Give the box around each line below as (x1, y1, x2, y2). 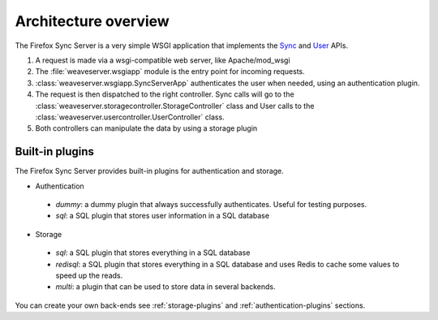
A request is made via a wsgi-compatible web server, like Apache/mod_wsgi (35, 55, 291, 65)
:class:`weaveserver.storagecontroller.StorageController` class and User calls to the (35, 101, 315, 110)
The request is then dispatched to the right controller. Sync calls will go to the (35, 89, 295, 99)
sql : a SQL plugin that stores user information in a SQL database (55, 211, 270, 221)
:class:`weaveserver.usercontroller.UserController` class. (35, 112, 225, 122)
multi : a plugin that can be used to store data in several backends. (55, 282, 276, 292)
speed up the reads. (55, 270, 123, 280)
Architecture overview (15, 12, 170, 30)
